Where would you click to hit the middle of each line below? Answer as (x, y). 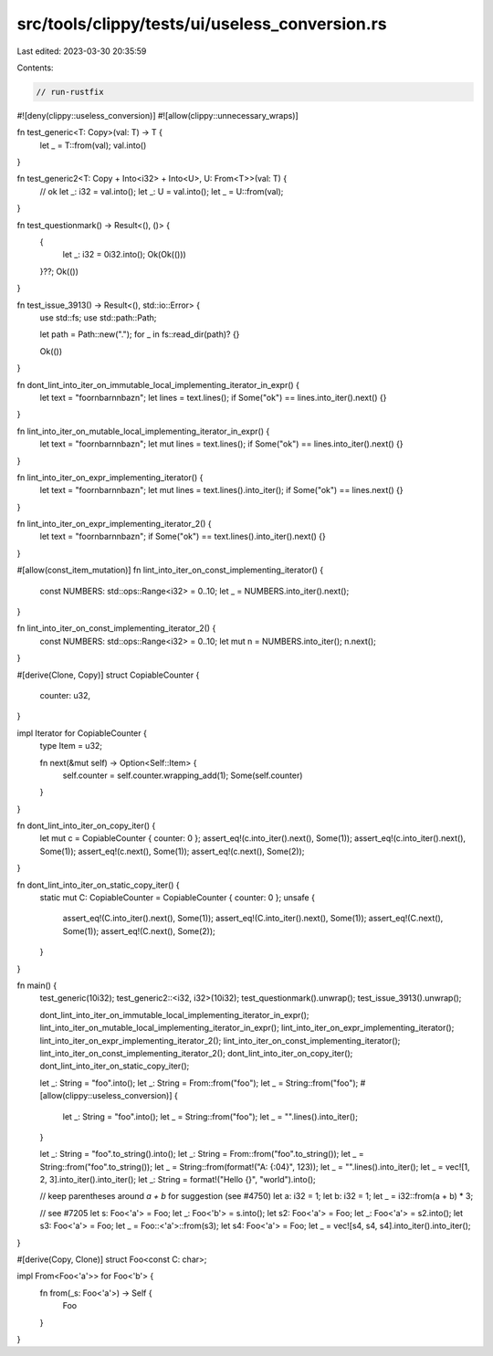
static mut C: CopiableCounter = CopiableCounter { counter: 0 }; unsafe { (177, 898)
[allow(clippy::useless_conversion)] (106, 1096)
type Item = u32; (71, 746)
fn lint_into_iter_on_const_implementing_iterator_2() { (116, 628)
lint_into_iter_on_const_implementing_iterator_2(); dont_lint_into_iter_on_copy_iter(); (196, 1053)
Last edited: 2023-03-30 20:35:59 (82, 51)
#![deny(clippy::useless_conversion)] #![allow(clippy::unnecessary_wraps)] (157, 115)
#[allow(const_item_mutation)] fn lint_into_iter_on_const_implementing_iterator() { (170, 570)
